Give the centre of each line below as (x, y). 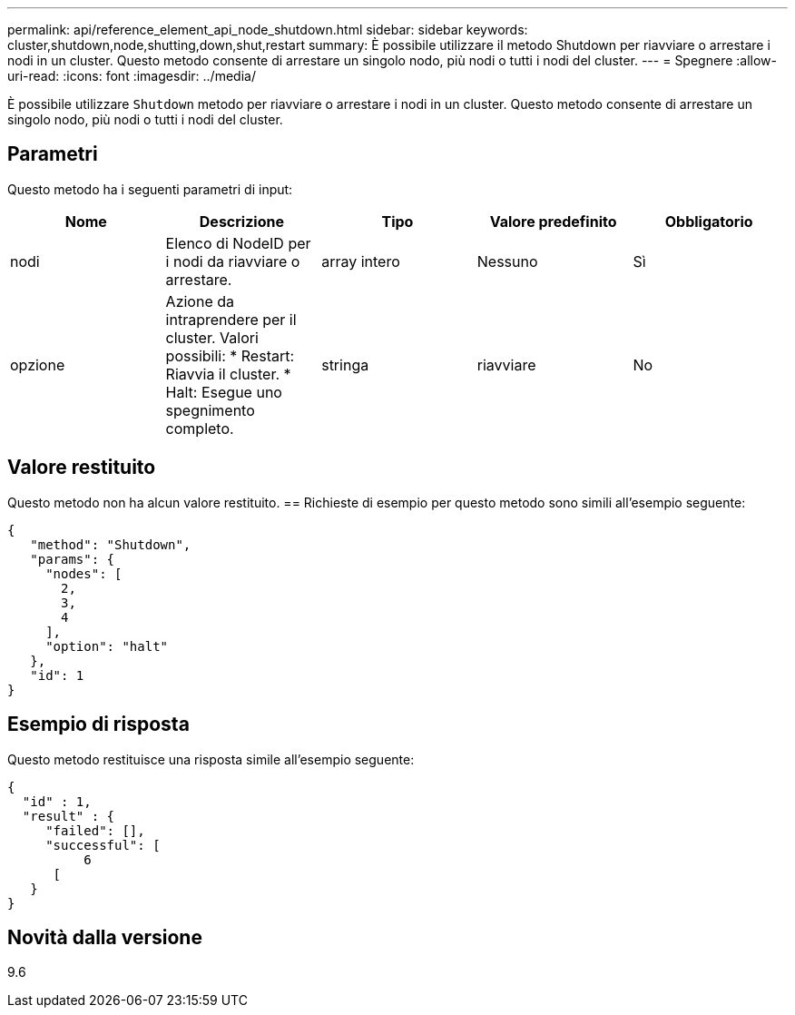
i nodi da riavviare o (233, 261)
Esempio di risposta (98, 724)
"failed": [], (95, 830)
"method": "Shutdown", (111, 544)
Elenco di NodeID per (238, 243)
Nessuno (507, 261)
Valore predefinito (553, 221)
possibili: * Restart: (230, 355)
